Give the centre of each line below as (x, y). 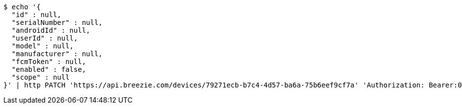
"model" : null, (43, 46)
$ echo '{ (22, 7)
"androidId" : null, (51, 30)
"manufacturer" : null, (57, 54)
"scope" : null (40, 77)
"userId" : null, (45, 38)
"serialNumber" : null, (57, 22)
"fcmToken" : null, (49, 62)
